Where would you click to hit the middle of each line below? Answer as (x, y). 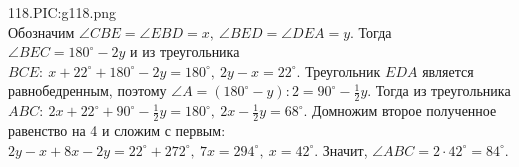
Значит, (345, 149)
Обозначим (41, 31)
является (448, 70)
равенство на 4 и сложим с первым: (117, 130)
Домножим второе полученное (404, 110)
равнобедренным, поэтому (87, 90)
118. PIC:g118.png (62, 12)
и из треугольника (185, 51)
